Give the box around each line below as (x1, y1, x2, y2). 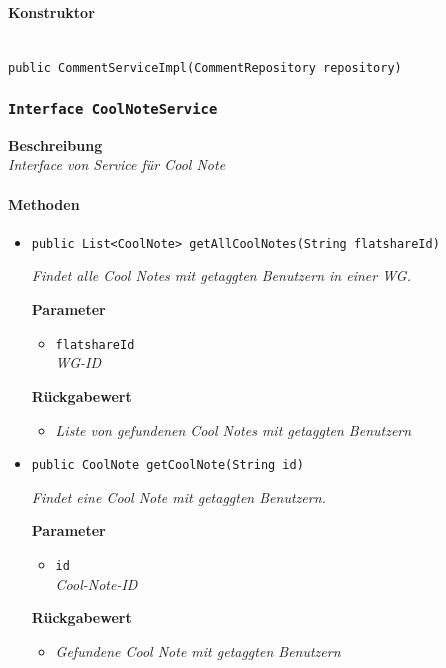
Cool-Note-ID (55, 573, 138, 594)
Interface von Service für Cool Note (8, 154, 226, 175)
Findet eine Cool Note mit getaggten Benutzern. (31, 486, 326, 507)
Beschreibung (8, 134, 103, 155)
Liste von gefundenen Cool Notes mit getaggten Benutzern (55, 419, 412, 440)
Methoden (8, 193, 80, 214)
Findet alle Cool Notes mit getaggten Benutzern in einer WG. (31, 265, 411, 286)
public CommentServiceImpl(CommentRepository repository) (8, 61, 402, 76)
